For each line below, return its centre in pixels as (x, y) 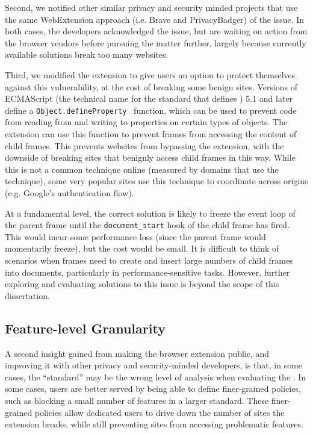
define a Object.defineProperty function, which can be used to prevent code (151, 110)
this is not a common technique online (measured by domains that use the (142, 169)
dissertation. (27, 295)
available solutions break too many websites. (87, 54)
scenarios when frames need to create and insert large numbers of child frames (149, 260)
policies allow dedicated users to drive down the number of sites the (160, 412)
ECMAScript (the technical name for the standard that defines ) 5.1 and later (149, 98)
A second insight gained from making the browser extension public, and (137, 353)
